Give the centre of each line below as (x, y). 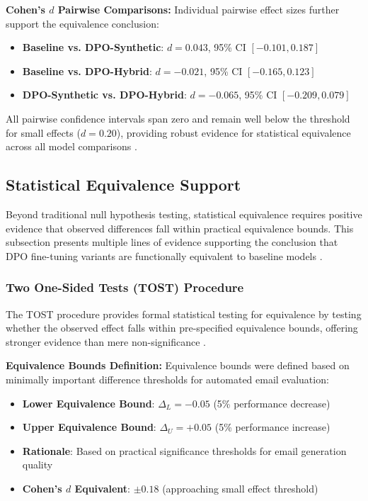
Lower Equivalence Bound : (88, 403)
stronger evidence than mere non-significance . (106, 341)
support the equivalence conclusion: (82, 23)
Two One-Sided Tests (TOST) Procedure (125, 287)
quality (38, 465)
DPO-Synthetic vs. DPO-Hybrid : (104, 95)
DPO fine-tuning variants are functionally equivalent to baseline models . (164, 255)
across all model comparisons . (71, 146)
